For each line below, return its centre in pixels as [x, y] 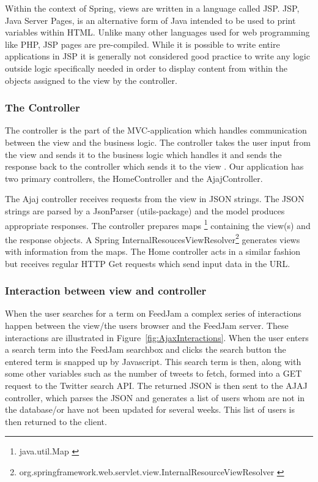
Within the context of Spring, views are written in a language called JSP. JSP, [152, 8]
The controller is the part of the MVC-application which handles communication [156, 130]
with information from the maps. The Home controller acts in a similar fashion [153, 251]
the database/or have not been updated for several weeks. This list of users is [150, 409]
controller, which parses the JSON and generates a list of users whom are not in [155, 397]
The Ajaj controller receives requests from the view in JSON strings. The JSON [155, 199]
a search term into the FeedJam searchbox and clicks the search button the [146, 349]
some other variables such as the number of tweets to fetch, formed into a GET [153, 373]
